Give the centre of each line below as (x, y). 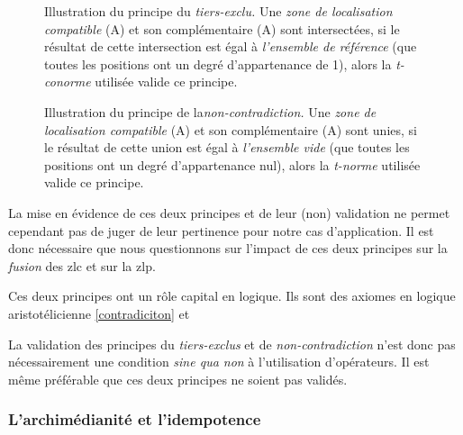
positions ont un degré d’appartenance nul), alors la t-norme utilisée (232, 164)
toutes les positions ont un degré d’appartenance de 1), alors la (218, 63)
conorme (68, 82)
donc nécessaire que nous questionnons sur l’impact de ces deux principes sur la (228, 248)
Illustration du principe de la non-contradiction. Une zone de (210, 111)
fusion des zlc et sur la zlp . (82, 265)
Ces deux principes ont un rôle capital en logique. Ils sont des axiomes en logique (232, 296)
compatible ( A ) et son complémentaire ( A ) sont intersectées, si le (222, 28)
